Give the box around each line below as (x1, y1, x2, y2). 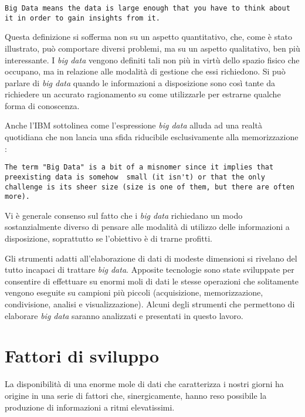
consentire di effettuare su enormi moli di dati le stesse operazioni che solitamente (5, 274, 299, 287)
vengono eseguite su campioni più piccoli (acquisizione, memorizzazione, (5, 286, 263, 299)
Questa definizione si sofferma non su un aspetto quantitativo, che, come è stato (5, 30, 293, 43)
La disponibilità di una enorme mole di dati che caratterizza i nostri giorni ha (5, 378, 284, 390)
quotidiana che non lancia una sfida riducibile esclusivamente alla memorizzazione (5, 131, 299, 143)
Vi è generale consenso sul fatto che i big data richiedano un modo (5, 209, 243, 221)
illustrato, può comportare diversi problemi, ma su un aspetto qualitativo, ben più (5, 42, 300, 54)
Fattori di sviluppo (5, 344, 160, 368)
